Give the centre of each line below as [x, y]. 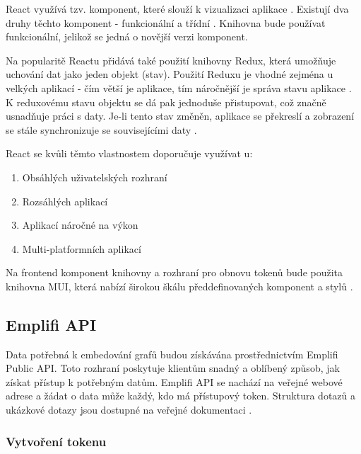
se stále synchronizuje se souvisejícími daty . [101, 129]
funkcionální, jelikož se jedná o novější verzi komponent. [127, 36]
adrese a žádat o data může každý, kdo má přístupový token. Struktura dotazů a [180, 396]
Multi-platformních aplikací [82, 248]
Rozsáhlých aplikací [65, 201]
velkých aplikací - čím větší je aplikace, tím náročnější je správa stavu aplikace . [179, 87]
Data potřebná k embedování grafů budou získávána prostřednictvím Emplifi [172, 354]
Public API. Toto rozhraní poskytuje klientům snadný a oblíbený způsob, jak [173, 368]
